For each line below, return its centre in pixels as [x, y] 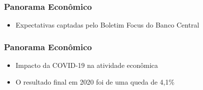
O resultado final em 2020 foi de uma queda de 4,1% [95, 81]
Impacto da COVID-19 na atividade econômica [87, 65]
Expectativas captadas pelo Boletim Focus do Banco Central [107, 25]
